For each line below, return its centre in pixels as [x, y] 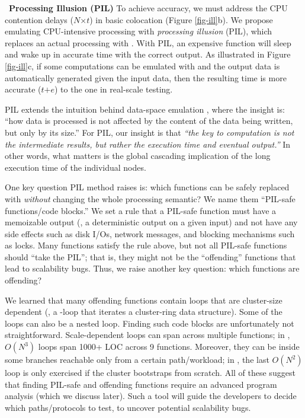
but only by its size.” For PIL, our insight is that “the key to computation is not [150, 132]
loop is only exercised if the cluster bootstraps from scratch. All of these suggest [150, 373]
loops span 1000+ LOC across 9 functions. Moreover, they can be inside [169, 347]
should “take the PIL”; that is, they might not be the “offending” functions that [150, 256]
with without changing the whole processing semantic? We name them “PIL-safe [150, 198]
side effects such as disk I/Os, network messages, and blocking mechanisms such [150, 233]
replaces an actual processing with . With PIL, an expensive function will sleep [148, 42]
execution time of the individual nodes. [76, 167]
